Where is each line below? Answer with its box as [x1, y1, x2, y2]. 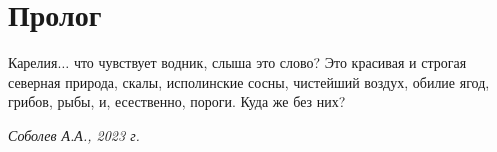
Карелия [8, 52, 58, 73]
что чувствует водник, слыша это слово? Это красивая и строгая [73, 52, 467, 73]
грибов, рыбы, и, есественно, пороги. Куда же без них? [8, 91, 346, 112]
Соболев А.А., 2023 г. [8, 124, 140, 145]
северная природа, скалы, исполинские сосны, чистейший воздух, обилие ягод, [8, 71, 490, 92]
